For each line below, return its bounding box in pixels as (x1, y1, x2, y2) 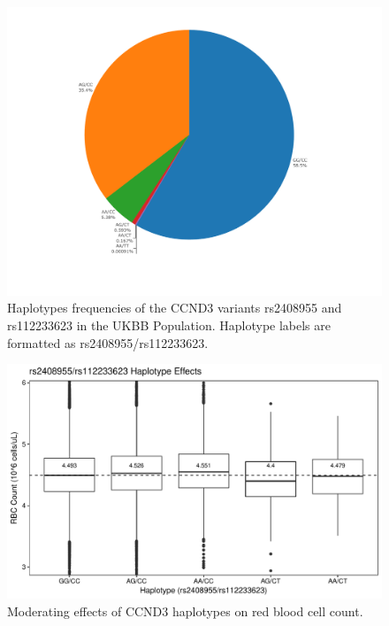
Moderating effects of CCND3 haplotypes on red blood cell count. (7, 601, 363, 620)
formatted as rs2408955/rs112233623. (7, 333, 209, 352)
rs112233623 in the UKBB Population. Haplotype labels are (7, 316, 332, 335)
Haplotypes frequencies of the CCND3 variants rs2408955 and (7, 298, 342, 317)
